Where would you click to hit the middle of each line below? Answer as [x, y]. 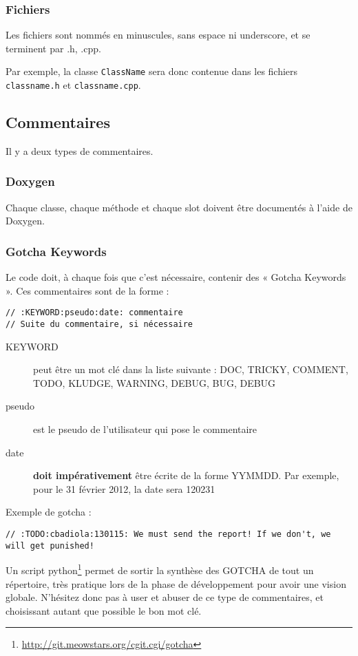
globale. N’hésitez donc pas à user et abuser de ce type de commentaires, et [165, 597]
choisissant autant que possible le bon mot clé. [104, 610]
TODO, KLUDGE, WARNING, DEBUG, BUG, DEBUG [155, 382]
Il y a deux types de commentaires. [80, 150]
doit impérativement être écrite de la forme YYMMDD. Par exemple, [186, 475]
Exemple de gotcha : [49, 512]
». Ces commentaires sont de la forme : [87, 290]
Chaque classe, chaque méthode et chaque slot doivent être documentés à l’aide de [179, 207]
